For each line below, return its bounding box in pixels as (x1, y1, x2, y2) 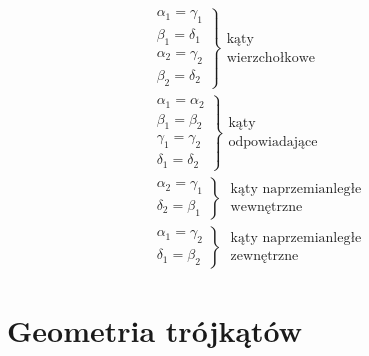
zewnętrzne (230, 249, 299, 264)
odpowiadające (228, 134, 318, 149)
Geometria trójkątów (7, 310, 303, 351)
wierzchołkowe (226, 51, 316, 66)
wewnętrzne (230, 200, 303, 215)
